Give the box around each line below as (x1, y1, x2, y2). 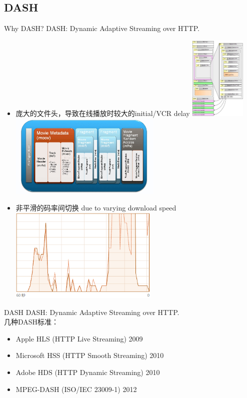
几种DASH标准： (4, 316, 59, 327)
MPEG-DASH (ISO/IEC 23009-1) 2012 (15, 383, 137, 394)
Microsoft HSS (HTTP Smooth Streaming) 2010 (15, 350, 164, 360)
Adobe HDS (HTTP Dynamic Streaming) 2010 (15, 366, 160, 377)
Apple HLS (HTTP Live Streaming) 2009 (15, 333, 143, 343)
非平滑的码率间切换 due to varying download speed (15, 202, 176, 213)
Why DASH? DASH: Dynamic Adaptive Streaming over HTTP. (4, 23, 199, 33)
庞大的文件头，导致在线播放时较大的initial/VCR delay (15, 107, 190, 118)
